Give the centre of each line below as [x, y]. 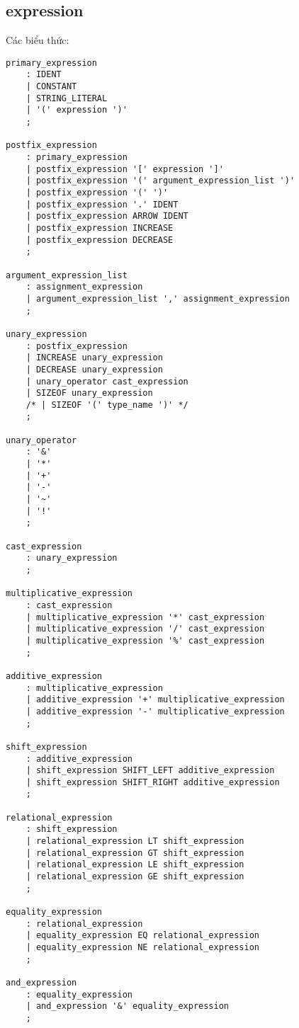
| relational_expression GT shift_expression [135, 853]
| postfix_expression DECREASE [100, 240]
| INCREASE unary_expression [94, 358]
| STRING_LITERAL [67, 98]
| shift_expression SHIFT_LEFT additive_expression [150, 771]
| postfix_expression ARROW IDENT [107, 216]
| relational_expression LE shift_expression [135, 865]
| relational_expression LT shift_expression [135, 841]
